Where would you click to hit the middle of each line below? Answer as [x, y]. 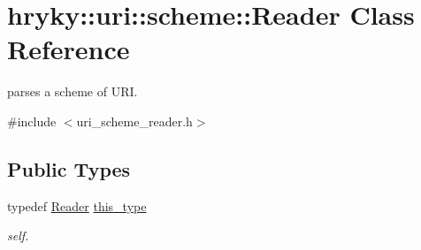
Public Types [69, 168]
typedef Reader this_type [77, 205]
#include [32, 121]
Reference [69, 49]
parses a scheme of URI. [73, 91]
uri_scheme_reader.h [134, 121]
